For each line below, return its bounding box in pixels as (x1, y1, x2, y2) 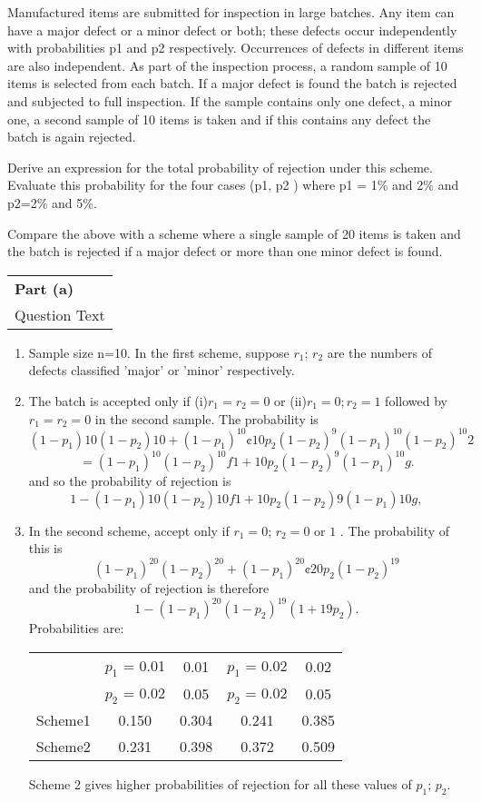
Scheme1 (35, 709, 91, 731)
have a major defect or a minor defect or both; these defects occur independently (7, 20, 457, 39)
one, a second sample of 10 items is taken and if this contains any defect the (7, 109, 431, 128)
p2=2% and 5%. (7, 193, 97, 212)
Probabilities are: (28, 619, 124, 638)
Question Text (15, 303, 105, 325)
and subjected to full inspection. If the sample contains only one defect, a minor (7, 91, 452, 110)
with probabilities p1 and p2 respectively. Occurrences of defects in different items (7, 38, 464, 57)
